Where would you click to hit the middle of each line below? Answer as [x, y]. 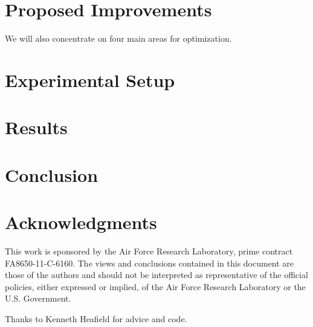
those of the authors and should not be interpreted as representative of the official [156, 275]
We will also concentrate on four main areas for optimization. [118, 38]
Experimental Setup [90, 79]
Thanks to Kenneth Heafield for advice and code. [96, 318]
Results [36, 127]
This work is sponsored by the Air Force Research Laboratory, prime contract [149, 251]
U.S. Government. [38, 298]
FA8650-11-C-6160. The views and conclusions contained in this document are [150, 263]
